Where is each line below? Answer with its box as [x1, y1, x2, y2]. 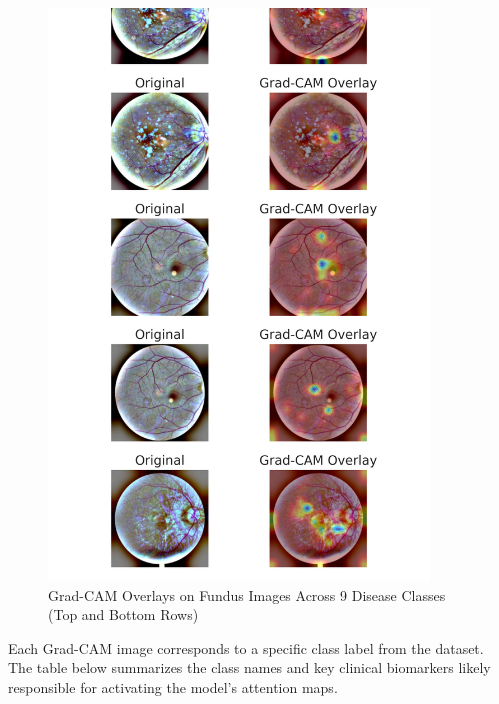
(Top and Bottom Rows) [48, 604, 199, 625]
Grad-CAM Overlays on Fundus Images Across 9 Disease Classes [48, 584, 446, 605]
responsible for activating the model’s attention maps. [8, 676, 338, 697]
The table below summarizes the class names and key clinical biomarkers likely [8, 657, 491, 678]
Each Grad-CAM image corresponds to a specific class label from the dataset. [8, 637, 484, 658]
